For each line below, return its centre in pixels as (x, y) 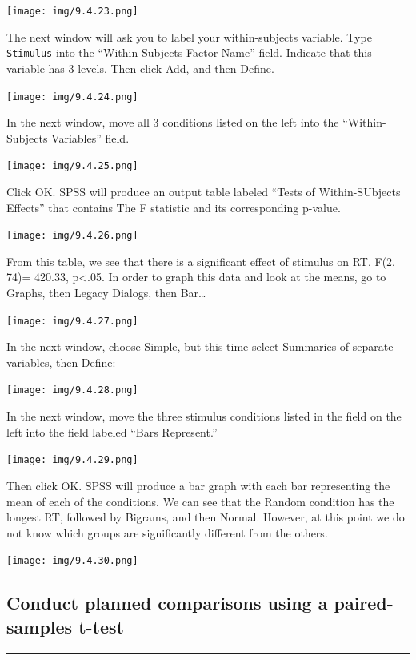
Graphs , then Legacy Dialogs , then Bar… (106, 293)
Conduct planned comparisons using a (167, 603)
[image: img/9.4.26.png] (72, 236)
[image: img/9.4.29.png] (72, 460)
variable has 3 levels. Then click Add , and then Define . (140, 68)
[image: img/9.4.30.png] (72, 561)
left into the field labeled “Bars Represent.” (112, 431)
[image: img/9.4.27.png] (72, 321)
